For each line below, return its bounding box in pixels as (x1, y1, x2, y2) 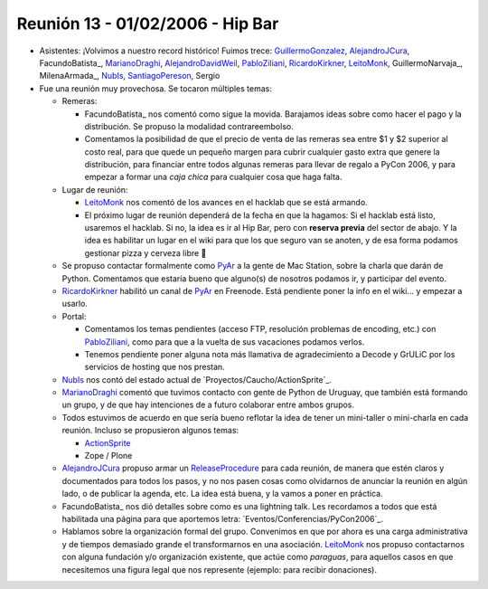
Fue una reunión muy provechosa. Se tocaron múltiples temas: (39, 82, 273, 94)
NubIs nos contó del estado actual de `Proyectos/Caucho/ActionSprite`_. (61, 374, 333, 385)
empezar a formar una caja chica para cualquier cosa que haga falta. (84, 172, 343, 183)
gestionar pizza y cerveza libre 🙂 (84, 247, 207, 258)
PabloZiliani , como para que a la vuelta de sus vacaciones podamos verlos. (84, 336, 365, 347)
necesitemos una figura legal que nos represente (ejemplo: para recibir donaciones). (61, 564, 377, 575)
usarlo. (61, 299, 88, 309)
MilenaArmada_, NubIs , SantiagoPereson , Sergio (39, 71, 221, 81)
